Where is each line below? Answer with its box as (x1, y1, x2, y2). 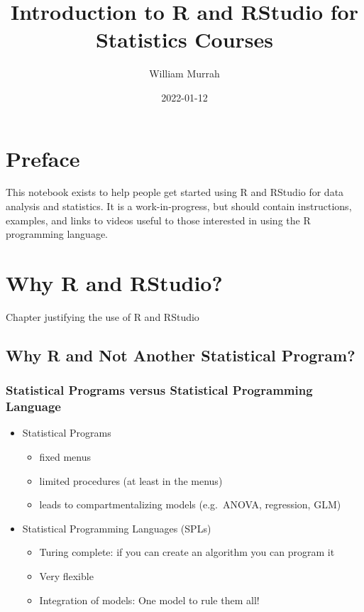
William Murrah (149, 66, 220, 81)
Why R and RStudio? (6, 268, 223, 297)
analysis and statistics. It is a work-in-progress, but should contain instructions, (6, 199, 352, 214)
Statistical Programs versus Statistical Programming (6, 381, 313, 399)
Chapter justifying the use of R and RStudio (6, 309, 199, 324)
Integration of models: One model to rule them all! (39, 592, 260, 607)
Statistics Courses (95, 25, 274, 54)
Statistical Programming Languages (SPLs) (22, 520, 211, 535)
